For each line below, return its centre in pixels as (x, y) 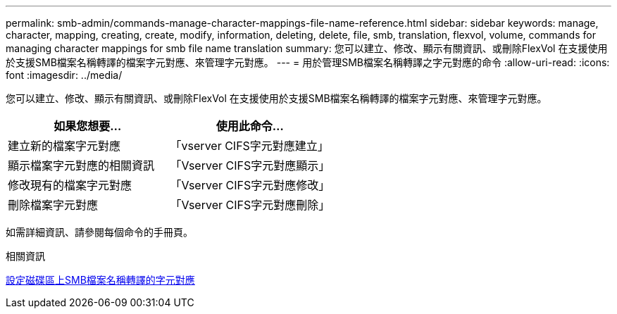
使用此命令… (250, 126)
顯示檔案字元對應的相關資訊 (81, 165)
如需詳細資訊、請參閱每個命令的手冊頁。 (99, 232)
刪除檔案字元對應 (53, 205)
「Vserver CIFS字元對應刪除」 (250, 205)
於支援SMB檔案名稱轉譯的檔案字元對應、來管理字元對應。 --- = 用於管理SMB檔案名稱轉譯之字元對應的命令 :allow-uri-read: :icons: (308, 62)
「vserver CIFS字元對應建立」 (249, 146)
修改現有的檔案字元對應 (70, 185)
